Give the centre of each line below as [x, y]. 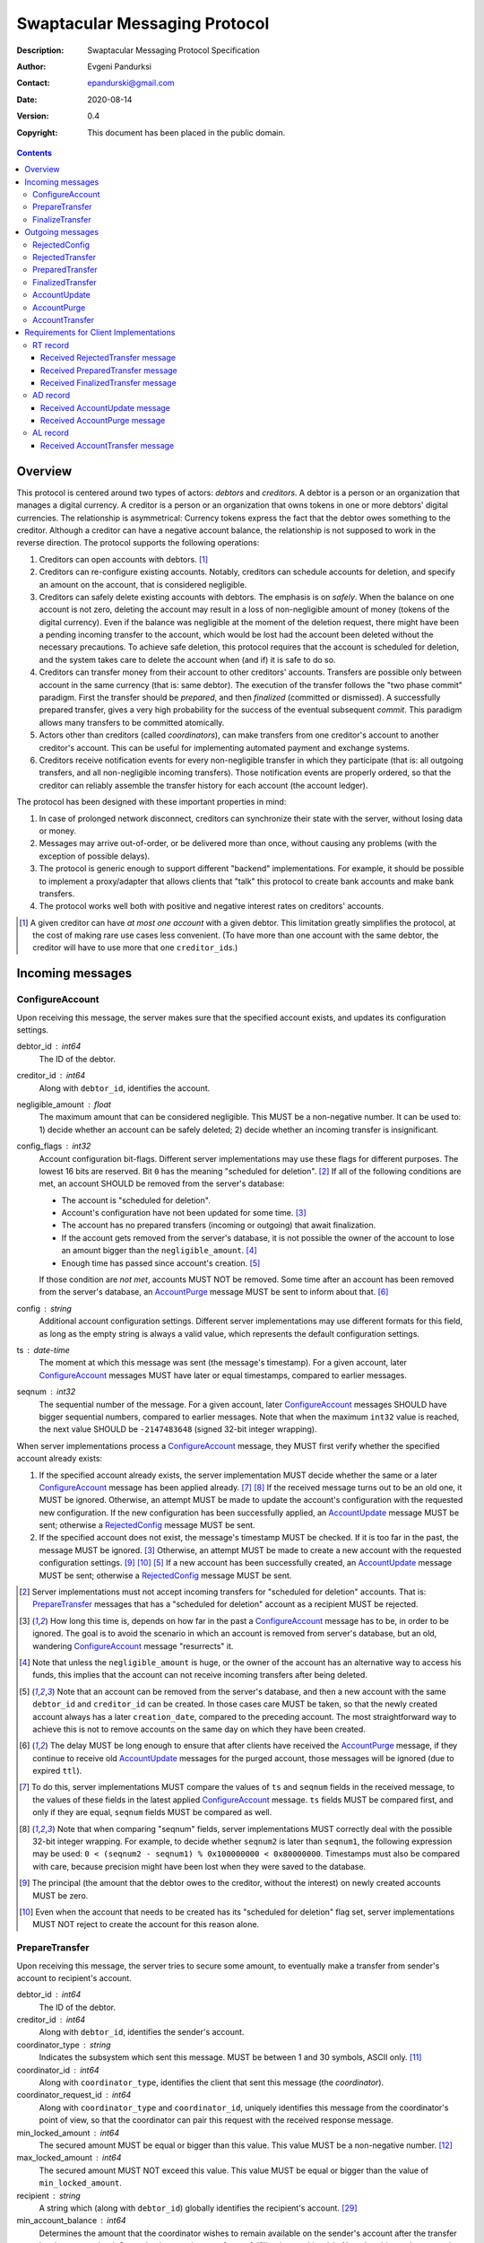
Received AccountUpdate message [105, 407]
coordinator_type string [64, 2045]
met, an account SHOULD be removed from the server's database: [162, 1183]
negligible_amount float [64, 1104]
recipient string [48, 2195]
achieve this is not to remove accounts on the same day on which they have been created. [199, 1729]
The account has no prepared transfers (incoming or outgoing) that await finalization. [219, 1226]
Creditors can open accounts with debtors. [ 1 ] [124, 559]
